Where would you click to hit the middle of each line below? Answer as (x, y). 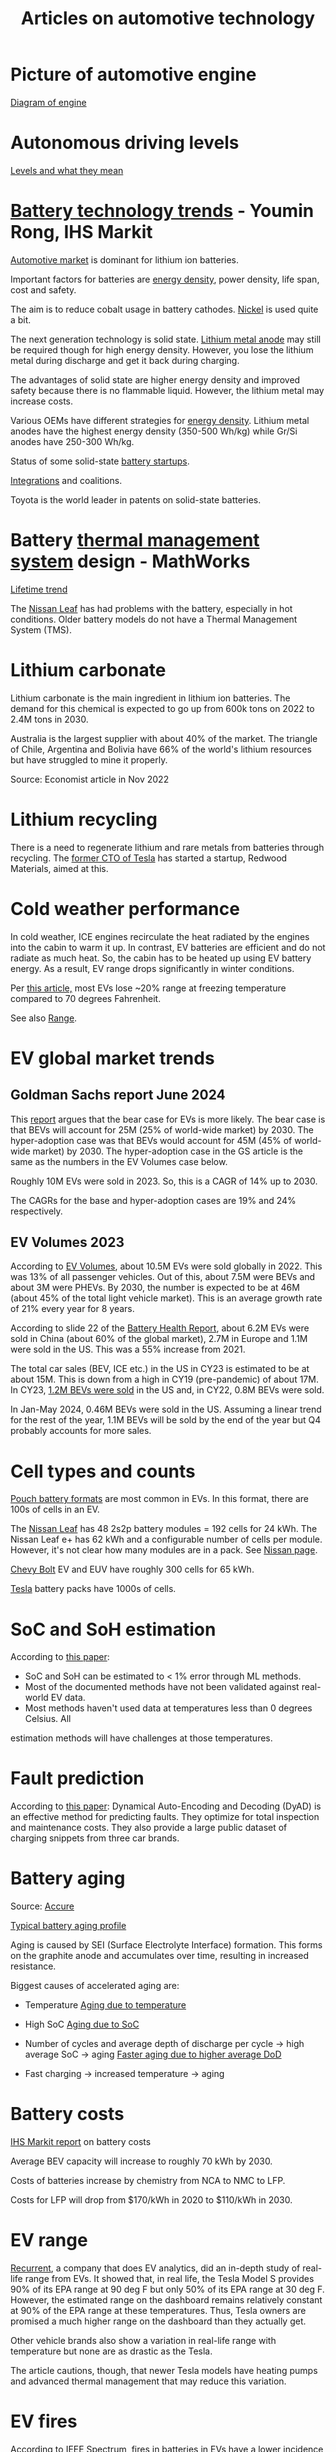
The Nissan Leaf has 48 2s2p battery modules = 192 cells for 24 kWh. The (164, 1529)
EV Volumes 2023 (67, 1242)
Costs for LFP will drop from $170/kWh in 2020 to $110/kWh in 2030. (151, 2200)
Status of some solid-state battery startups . (100, 461)
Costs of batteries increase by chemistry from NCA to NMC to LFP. (148, 2181)
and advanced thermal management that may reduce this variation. (148, 2381)
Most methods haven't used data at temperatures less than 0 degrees (168, 1708)
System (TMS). (41, 629)
